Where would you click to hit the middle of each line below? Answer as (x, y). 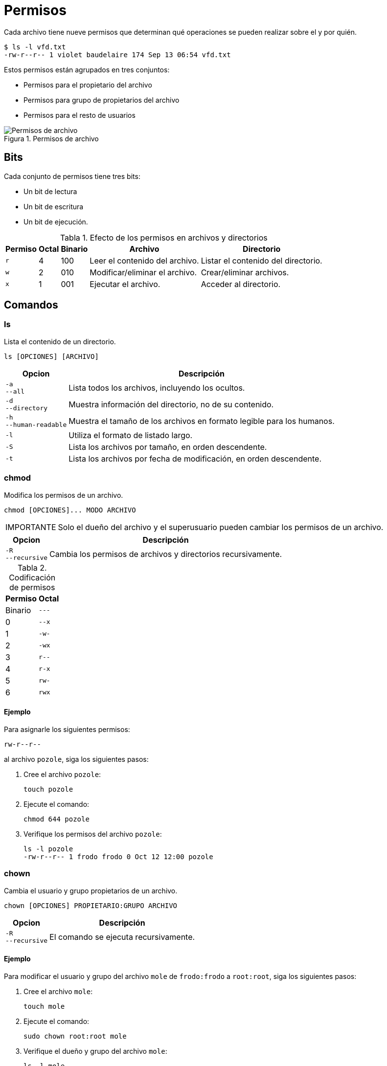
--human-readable (36, 424)
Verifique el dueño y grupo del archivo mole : (95, 1051)
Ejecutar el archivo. (125, 284)
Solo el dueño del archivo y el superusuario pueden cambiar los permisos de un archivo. (221, 527)
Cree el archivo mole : (58, 991)
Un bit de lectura (50, 191)
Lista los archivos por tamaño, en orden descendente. (168, 447)
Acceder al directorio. (241, 284)
